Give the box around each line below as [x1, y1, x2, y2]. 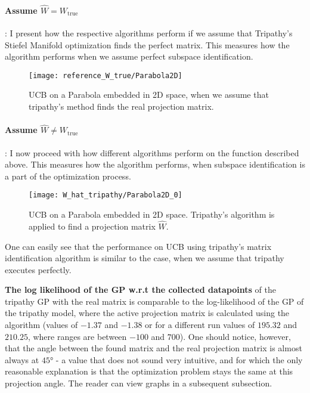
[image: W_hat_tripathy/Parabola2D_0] [29, 191, 182, 200]
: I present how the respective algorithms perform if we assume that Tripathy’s [5, 27, 293, 39]
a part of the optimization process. [5, 169, 131, 182]
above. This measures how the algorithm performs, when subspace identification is [5, 158, 305, 171]
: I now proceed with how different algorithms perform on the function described [5, 146, 299, 159]
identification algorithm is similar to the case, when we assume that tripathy [5, 252, 284, 264]
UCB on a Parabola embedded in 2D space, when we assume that [29, 88, 269, 101]
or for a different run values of [145, 318, 255, 331]
